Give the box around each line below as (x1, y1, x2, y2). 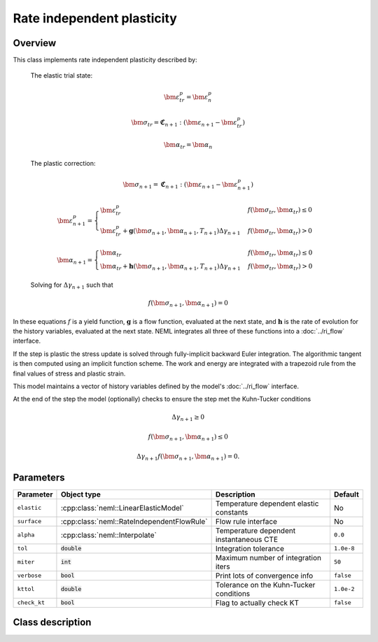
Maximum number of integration (215, 552, 322, 562)
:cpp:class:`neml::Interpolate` (60, 530, 157, 540)
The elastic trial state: (30, 71, 93, 80)
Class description (13, 616, 92, 629)
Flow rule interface (215, 516, 278, 526)
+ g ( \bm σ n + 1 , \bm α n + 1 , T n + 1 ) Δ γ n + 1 (122, 227, 241, 236)
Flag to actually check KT (215, 598, 300, 608)
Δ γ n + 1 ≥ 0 (171, 413, 205, 423)
